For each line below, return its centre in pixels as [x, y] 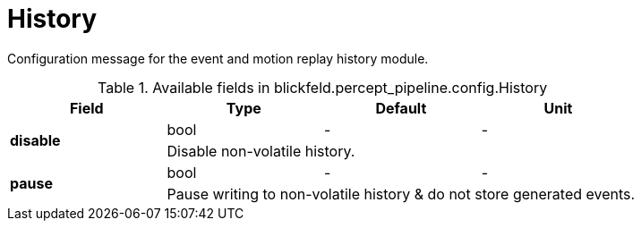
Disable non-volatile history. [261, 151]
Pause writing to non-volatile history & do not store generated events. [401, 194]
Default [401, 108]
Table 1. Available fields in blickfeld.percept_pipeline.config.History [323, 87]
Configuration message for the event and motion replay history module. [218, 58]
